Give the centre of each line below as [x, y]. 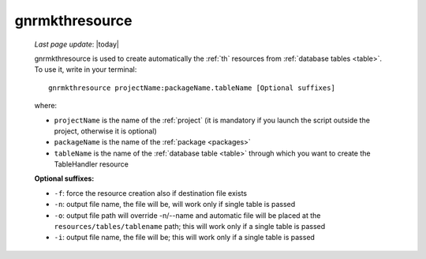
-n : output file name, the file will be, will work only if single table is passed [175, 205]
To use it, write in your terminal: [86, 69]
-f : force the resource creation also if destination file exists [151, 193]
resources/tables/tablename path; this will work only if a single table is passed [190, 227]
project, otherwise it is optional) [105, 131]
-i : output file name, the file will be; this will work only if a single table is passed [185, 238]
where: [46, 106]
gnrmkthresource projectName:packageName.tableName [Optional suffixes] [192, 88]
